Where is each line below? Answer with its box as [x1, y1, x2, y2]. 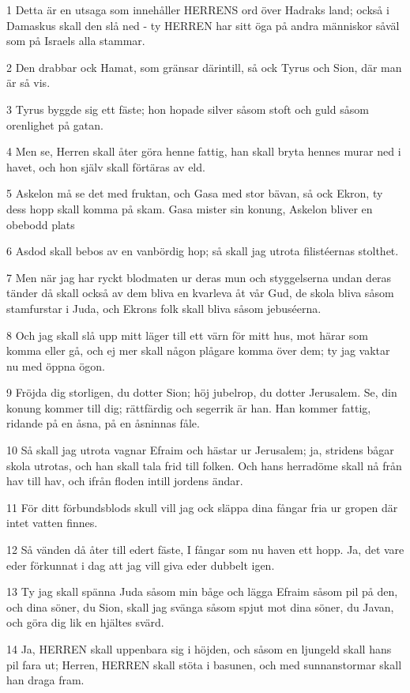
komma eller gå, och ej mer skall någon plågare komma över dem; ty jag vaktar [6, 342, 390, 359]
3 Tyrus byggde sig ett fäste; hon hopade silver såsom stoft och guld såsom [6, 100, 369, 117]
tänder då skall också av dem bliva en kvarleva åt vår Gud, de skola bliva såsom [6, 284, 394, 301]
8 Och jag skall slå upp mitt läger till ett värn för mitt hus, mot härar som [6, 326, 368, 343]
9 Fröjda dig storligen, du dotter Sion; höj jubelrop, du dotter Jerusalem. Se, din [6, 384, 397, 401]
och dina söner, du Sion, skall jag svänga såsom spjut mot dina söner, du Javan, [6, 598, 394, 615]
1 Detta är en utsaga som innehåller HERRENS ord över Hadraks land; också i [6, 2, 389, 17]
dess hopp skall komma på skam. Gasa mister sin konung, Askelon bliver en [6, 200, 373, 217]
